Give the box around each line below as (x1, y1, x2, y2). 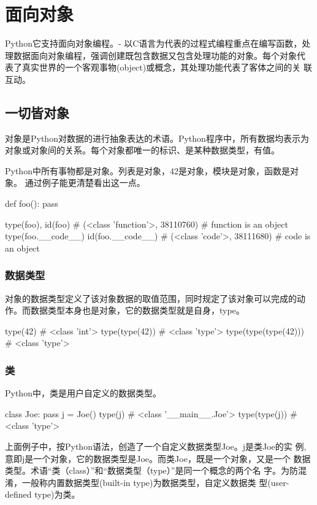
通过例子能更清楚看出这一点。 (25, 176, 145, 189)
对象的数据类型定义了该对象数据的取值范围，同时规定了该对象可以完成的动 (5, 291, 305, 304)
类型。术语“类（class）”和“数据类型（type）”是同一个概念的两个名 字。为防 (5, 464, 299, 477)
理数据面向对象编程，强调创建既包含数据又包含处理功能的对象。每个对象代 (5, 48, 305, 61)
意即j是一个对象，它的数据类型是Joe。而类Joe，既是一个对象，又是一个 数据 (5, 452, 311, 465)
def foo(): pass (5, 197, 58, 210)
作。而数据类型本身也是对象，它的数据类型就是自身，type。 (5, 304, 245, 317)
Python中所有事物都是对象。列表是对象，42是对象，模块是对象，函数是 (5, 164, 290, 177)
